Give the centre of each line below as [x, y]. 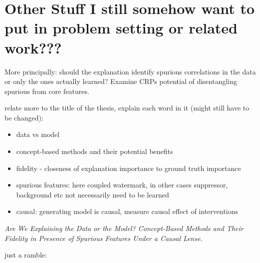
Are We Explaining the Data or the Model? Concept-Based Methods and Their [124, 228]
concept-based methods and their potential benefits [95, 151]
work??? [33, 47]
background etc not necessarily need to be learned [93, 194]
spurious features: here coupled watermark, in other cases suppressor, [122, 185]
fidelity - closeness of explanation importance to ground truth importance [129, 168]
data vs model [38, 134]
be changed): [24, 117]
